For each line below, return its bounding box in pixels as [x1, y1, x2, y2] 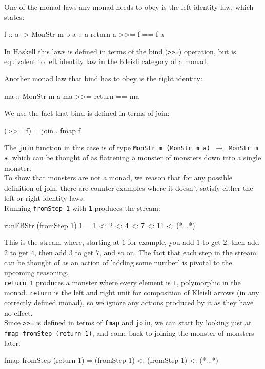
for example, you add [128, 237, 194, 248]
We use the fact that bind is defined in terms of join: [4, 108, 170, 118]
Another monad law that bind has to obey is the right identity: [4, 73, 202, 84]
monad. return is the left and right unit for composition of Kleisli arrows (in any [4, 287, 259, 298]
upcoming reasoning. [4, 267, 69, 278]
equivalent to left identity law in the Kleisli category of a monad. [4, 56, 208, 67]
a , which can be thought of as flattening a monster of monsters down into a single [4, 152, 261, 163]
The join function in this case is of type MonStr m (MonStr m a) [4, 142, 211, 153]
